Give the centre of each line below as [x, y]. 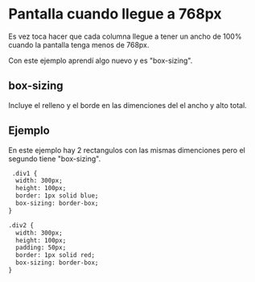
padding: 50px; [41, 248]
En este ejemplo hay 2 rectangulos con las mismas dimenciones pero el [127, 150]
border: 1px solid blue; [57, 196]
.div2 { [21, 225]
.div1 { [25, 173]
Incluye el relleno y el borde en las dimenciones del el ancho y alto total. [127, 105]
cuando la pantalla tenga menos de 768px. [79, 44]
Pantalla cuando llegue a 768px [115, 14]
